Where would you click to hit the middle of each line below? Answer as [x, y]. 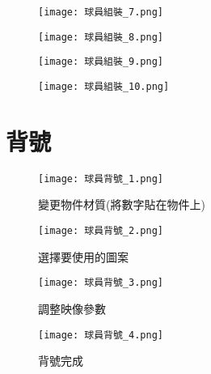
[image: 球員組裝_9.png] [101, 62]
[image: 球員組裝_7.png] [101, 12]
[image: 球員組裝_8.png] [101, 37]
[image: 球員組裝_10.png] [104, 86]
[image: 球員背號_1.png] [101, 178]
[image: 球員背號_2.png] [101, 231]
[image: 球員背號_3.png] [101, 283]
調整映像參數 [72, 308]
